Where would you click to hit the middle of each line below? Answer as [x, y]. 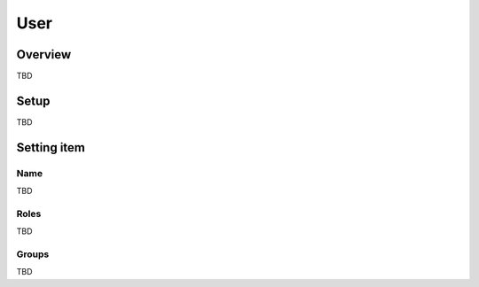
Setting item [51, 147]
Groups [33, 254]
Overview [44, 54]
